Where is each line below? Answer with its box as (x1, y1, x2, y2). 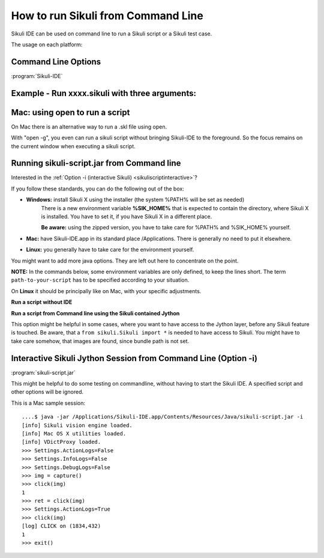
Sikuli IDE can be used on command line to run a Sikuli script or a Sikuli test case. (11, 30, 212, 37)
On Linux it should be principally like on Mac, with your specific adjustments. (11, 287, 202, 294)
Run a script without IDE (11, 299, 73, 306)
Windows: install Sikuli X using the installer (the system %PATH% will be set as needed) (26, 196, 245, 204)
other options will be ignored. (11, 388, 84, 396)
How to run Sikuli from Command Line (11, 9, 203, 22)
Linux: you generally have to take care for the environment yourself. (26, 246, 194, 253)
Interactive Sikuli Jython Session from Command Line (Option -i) (11, 353, 258, 363)
